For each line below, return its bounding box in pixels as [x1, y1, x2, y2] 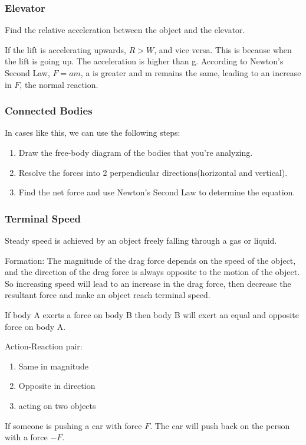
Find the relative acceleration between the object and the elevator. [5, 24, 245, 36]
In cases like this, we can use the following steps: [5, 126, 180, 139]
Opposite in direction [18, 379, 96, 392]
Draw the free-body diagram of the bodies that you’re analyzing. [18, 146, 253, 158]
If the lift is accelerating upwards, [5, 43, 126, 55]
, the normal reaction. [19, 78, 98, 90]
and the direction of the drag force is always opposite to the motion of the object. [5, 266, 300, 278]
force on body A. [5, 320, 66, 332]
